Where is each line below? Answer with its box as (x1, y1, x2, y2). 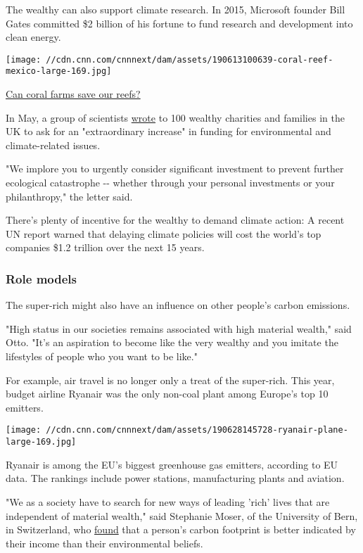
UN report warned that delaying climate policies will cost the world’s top (6, 226, 321, 241)
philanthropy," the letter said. (6, 189, 133, 203)
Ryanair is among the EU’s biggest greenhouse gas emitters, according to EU (6, 457, 338, 471)
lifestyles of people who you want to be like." (6, 349, 198, 364)
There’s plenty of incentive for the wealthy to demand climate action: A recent (6, 212, 345, 227)
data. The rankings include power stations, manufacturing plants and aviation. (6, 471, 345, 485)
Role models (6, 269, 77, 287)
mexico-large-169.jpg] (6, 66, 112, 77)
